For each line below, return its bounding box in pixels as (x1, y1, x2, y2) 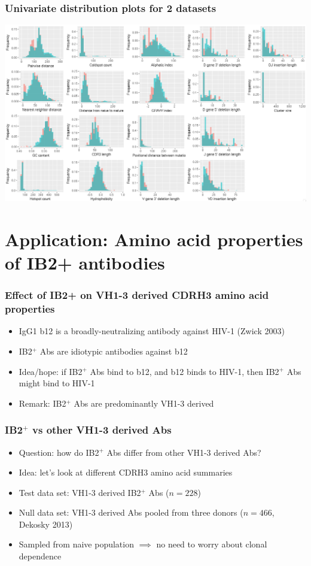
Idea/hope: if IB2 (19, 365, 83, 377)
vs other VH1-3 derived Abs (32, 422, 172, 437)
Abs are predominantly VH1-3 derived (74, 396, 214, 409)
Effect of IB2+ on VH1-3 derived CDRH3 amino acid (5, 287, 269, 302)
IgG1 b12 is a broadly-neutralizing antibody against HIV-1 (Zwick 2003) (19, 325, 285, 337)
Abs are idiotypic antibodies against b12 (39, 344, 188, 357)
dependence (19, 550, 62, 562)
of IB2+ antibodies (5, 250, 165, 274)
